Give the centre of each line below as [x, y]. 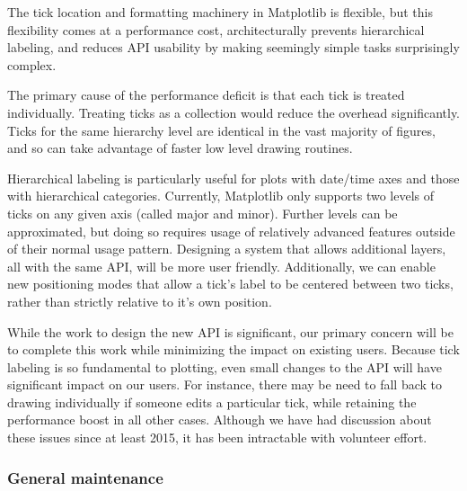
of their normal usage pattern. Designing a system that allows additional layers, [227, 249]
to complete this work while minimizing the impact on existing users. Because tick [233, 349]
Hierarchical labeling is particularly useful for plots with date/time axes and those [233, 178]
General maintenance [85, 477]
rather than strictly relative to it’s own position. [140, 301]
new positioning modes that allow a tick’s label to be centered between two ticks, [230, 284]
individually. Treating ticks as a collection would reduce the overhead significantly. [233, 112]
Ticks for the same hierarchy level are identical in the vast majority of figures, [221, 130]
